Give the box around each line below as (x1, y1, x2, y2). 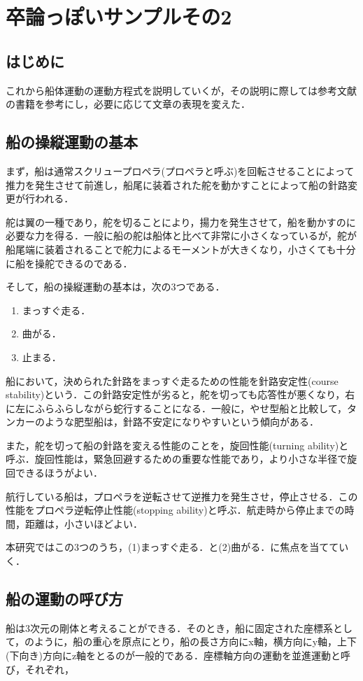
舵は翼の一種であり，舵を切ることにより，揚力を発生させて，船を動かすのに (6, 214, 356, 229)
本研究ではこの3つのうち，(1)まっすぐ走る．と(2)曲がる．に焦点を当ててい (6, 540, 349, 554)
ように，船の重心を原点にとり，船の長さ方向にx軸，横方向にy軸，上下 (34, 634, 357, 649)
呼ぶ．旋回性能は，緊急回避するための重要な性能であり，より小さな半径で (6, 451, 348, 466)
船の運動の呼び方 (6, 588, 123, 610)
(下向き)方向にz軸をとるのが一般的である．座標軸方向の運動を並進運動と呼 (6, 648, 350, 663)
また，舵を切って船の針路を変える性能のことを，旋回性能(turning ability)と (6, 437, 349, 452)
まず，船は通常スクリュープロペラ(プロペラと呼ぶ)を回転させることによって (6, 163, 355, 178)
